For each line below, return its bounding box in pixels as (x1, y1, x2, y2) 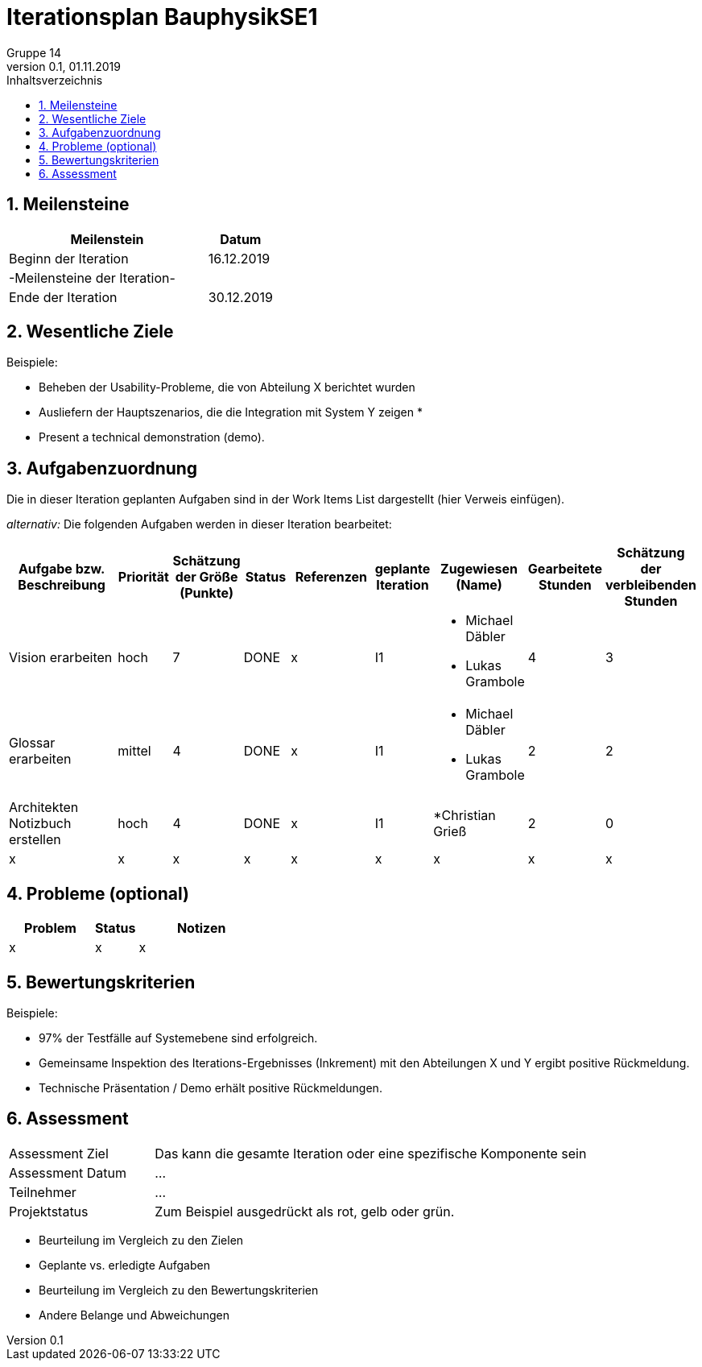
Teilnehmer (9, 1183, 76, 1200)
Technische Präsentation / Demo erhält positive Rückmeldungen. (39, 1080, 382, 1095)
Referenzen (295, 569, 368, 586)
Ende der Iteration (9, 288, 118, 305)
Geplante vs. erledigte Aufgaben (39, 1257, 210, 1272)
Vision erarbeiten (9, 649, 113, 666)
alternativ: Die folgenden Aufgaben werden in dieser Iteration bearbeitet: (6, 517, 392, 532)
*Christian (433, 807, 496, 824)
